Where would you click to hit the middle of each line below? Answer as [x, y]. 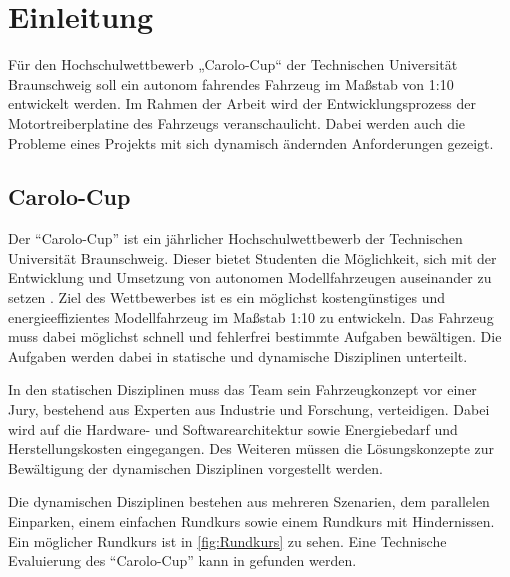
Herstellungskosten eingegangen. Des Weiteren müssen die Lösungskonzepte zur [251, 448]
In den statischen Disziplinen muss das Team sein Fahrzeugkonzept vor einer [242, 389]
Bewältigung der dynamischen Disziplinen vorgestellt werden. [195, 467]
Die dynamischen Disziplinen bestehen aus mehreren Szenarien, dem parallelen [249, 501]
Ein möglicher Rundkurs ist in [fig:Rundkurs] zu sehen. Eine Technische [227, 540]
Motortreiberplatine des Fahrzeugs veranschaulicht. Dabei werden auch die [237, 122]
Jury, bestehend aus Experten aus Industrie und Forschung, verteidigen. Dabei [249, 409]
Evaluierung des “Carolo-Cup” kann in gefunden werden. [182, 560]
